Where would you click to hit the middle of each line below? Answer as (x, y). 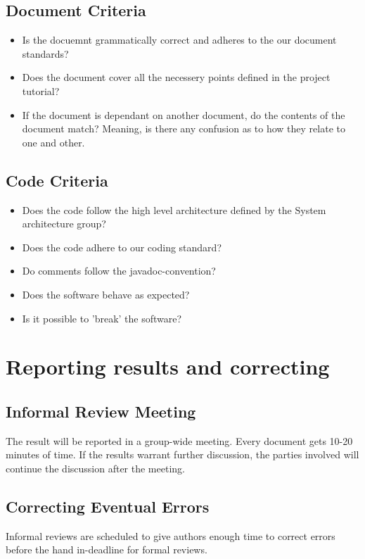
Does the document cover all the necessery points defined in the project (176, 77)
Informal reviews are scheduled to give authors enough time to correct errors (171, 535)
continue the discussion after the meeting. (95, 468)
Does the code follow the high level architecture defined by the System (174, 209)
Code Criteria (57, 180)
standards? (45, 53)
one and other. (53, 142)
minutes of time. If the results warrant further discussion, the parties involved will (182, 454)
